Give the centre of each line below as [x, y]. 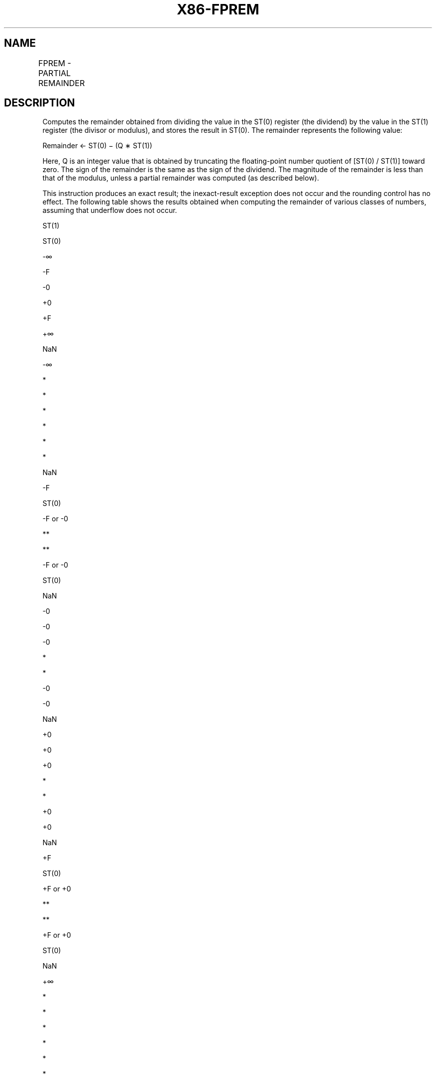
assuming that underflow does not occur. [110, 210]
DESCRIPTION [40, 103]
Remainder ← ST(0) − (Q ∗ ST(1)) [97, 146]
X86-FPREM [218, 9]
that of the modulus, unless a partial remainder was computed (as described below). [181, 178]
